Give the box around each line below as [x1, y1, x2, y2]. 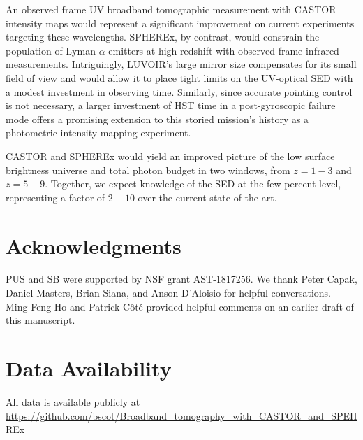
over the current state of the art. [138, 190, 277, 204]
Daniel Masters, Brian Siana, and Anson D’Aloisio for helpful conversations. [6, 285, 331, 300]
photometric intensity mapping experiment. [6, 125, 191, 140]
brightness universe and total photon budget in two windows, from [6, 162, 290, 177]
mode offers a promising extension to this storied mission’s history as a [6, 111, 309, 126]
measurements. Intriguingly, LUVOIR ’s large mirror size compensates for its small [6, 57, 357, 71]
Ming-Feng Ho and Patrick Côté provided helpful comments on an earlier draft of [6, 299, 354, 313]
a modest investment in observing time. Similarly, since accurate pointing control [6, 84, 353, 99]
